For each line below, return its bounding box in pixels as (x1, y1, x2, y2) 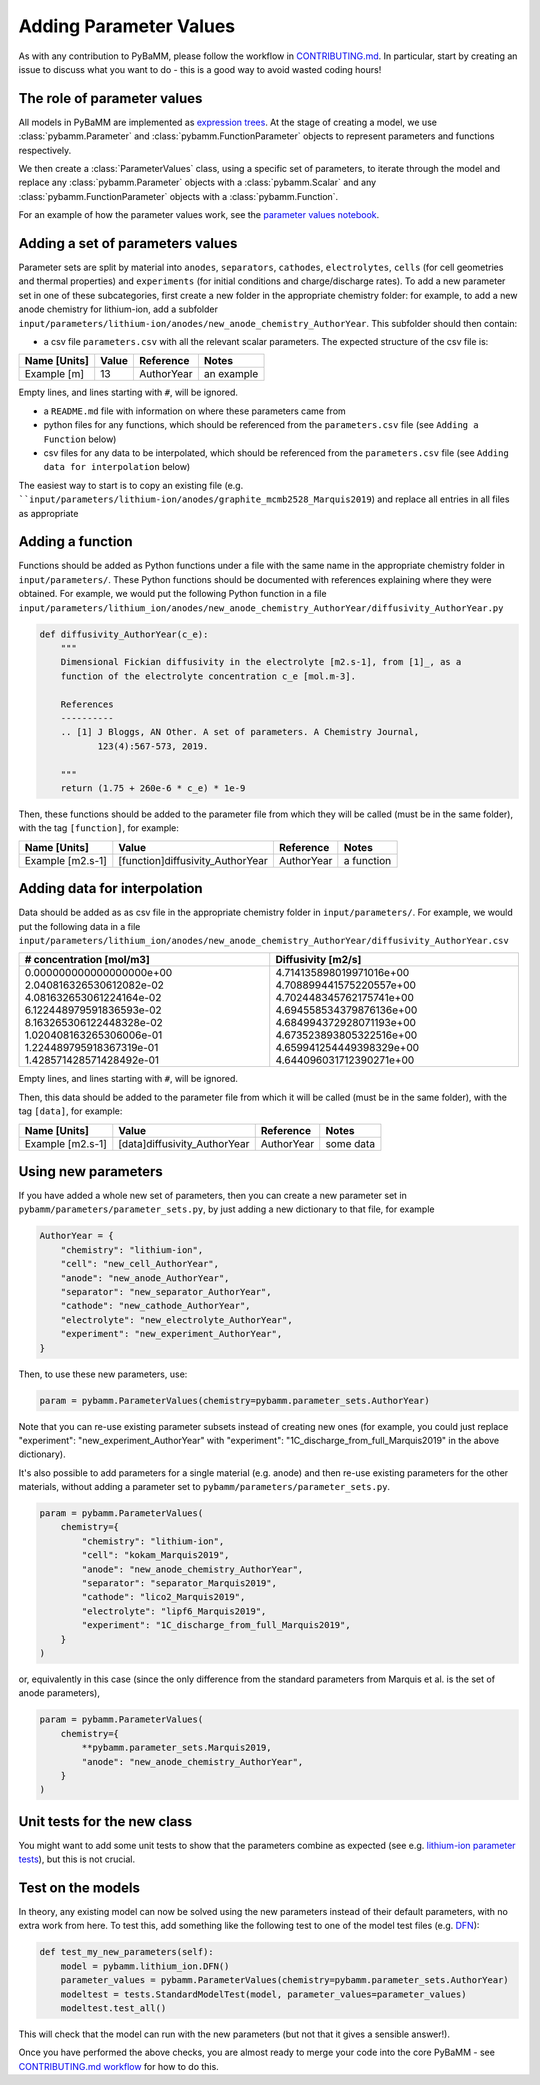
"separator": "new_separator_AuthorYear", (60, 1286, 272, 1297)
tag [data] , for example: (18, 1105, 123, 1117)
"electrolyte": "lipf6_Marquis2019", (81, 1605, 267, 1617)
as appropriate (18, 507, 79, 519)
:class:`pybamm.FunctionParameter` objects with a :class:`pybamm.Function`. (18, 190, 339, 202)
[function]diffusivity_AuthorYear (118, 853, 269, 867)
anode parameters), (18, 1687, 100, 1699)
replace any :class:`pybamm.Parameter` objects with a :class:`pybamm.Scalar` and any (18, 176, 377, 189)
